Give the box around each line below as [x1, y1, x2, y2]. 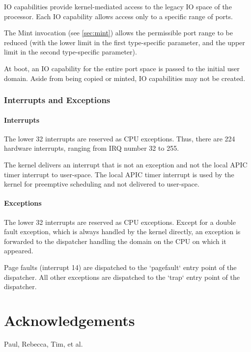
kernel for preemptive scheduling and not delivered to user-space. [4, 179, 199, 189]
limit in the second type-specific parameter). [4, 47, 137, 57]
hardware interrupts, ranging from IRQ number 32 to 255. [4, 143, 179, 153]
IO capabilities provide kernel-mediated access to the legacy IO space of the [4, 1, 232, 11]
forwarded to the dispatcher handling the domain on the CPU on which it [4, 236, 226, 246]
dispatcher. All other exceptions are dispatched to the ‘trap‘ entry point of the [4, 271, 240, 282]
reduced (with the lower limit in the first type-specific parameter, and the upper [4, 37, 245, 47]
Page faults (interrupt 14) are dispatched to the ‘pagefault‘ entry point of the [4, 262, 237, 272]
